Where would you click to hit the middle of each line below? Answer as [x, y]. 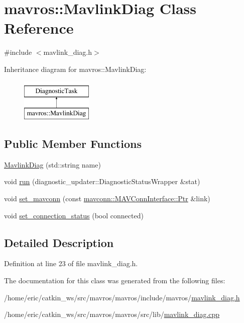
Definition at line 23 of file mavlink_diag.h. [71, 263]
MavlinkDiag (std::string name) [52, 164]
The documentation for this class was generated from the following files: [115, 280]
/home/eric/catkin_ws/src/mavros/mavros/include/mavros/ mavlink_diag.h [122, 297]
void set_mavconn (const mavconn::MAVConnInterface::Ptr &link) [107, 198]
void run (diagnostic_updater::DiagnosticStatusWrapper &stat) [102, 181]
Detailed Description [59, 242]
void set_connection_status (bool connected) [74, 215]
